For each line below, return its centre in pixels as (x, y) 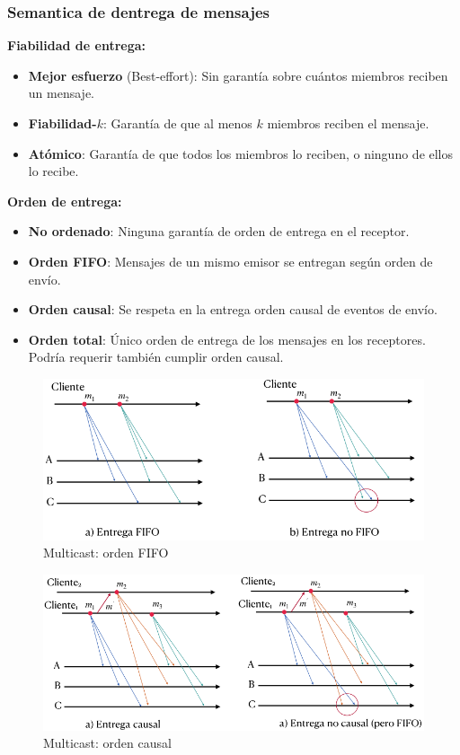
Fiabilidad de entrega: (77, 45)
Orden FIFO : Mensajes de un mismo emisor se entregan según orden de (230, 261)
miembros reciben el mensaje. (348, 123)
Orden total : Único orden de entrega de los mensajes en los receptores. (227, 339)
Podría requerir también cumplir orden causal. (156, 357)
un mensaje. (61, 93)
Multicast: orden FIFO (106, 553)
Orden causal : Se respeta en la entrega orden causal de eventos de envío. (233, 309)
